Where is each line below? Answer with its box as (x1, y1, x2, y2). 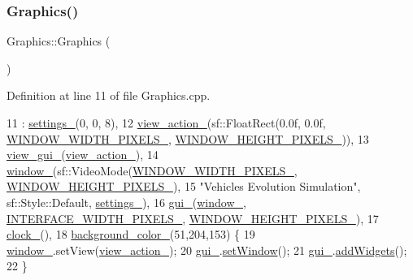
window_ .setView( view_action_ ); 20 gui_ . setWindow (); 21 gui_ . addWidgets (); (7, 241, 407, 258)
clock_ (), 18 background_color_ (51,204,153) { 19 (7, 226, 255, 243)
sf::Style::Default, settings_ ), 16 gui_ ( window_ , (7, 193, 246, 210)
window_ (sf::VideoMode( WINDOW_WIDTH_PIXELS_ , (7, 162, 298, 179)
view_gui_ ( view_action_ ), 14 (7, 146, 159, 163)
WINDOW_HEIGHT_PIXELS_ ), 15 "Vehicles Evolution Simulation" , (7, 178, 361, 195)
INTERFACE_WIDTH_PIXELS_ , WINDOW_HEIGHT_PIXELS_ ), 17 (7, 209, 379, 226)
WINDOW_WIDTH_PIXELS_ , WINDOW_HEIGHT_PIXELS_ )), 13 (7, 130, 369, 147)
